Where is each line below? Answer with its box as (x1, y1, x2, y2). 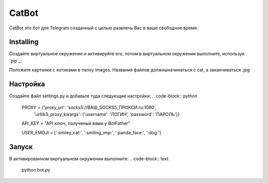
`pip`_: (9, 58, 22, 64)
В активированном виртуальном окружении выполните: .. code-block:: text (9, 156, 169, 162)
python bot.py (21, 167, 51, 173)
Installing (9, 38, 39, 46)
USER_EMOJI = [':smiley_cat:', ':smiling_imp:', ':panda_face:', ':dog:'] (21, 129, 161, 135)
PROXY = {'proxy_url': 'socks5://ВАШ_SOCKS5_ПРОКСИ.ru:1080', (21, 104, 156, 110)
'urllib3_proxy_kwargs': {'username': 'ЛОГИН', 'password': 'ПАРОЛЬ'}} (34, 111, 180, 117)
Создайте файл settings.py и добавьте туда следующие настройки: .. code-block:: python (9, 93, 198, 99)
